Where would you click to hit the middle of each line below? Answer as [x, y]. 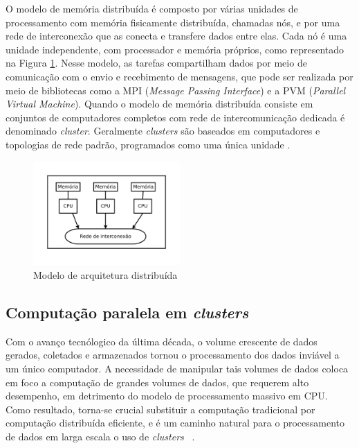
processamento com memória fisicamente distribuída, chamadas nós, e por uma [173, 22]
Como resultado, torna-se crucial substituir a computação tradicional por [160, 409]
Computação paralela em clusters [127, 312]
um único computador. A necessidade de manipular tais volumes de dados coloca [177, 368]
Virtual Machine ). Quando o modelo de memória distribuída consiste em [159, 104]
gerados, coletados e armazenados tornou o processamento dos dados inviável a [173, 355]
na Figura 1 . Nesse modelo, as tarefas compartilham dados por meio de [156, 63]
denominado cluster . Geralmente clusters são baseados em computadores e [163, 131]
